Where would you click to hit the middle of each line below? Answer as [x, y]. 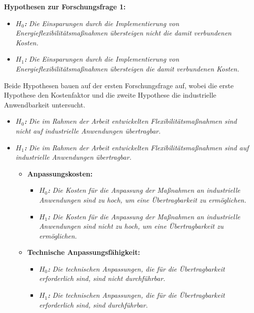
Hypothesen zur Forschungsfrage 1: [65, 6]
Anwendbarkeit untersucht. [45, 104]
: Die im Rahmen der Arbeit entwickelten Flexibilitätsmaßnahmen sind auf [136, 147]
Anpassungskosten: [60, 173]
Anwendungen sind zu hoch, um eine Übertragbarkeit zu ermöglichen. [143, 199]
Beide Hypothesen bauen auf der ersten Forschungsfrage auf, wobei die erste [119, 85]
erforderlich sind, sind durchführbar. [94, 304]
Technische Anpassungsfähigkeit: [84, 252]
